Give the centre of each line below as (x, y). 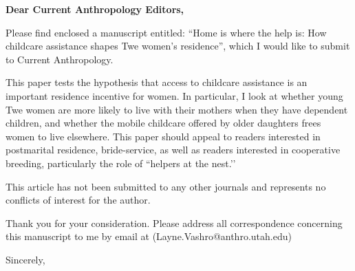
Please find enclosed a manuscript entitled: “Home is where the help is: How (166, 32)
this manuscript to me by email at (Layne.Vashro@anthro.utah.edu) (149, 236)
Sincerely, (25, 259)
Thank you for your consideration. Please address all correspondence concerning (174, 223)
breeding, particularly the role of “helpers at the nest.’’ (121, 163)
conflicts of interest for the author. (78, 200)
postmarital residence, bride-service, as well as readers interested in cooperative (173, 150)
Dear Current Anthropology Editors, (95, 9)
